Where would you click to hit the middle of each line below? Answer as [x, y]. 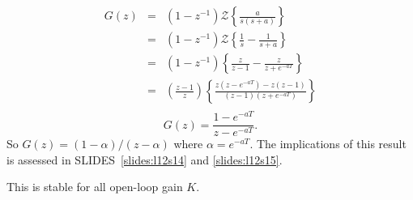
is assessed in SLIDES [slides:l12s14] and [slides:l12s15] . [145, 159]
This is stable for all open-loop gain [95, 187]
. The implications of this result [328, 144]
